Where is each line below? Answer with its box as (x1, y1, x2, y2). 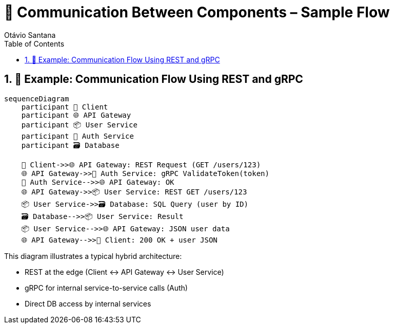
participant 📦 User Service (21, 120, 137, 129)
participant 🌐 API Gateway (21, 111, 131, 119)
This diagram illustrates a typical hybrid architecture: (4, 251, 182, 260)
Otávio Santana (4, 30, 56, 39)
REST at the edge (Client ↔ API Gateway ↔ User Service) (25, 267, 224, 276)
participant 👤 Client (21, 102, 108, 111)
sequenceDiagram (4, 94, 69, 103)
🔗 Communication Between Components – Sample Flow (4, 4, 390, 21)
